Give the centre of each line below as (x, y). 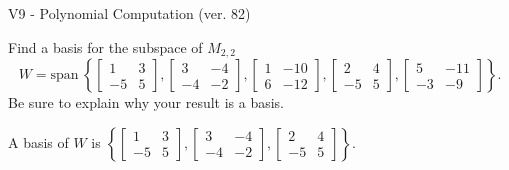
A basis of (38, 141)
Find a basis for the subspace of (105, 46)
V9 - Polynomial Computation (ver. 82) (129, 13)
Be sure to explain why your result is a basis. (146, 102)
